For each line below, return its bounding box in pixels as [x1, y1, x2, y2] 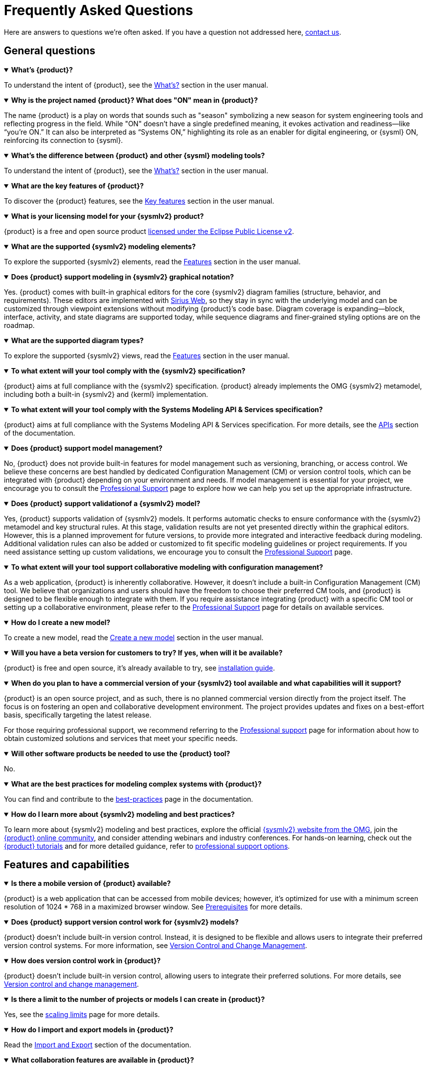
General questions [4, 45, 95, 57]
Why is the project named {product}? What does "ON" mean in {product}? [11, 95, 258, 104]
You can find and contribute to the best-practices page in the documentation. [4, 794, 253, 803]
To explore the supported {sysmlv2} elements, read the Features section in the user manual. [4, 257, 301, 266]
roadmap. [4, 321, 35, 329]
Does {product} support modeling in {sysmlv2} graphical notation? [11, 272, 234, 281]
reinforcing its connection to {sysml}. [4, 136, 123, 144]
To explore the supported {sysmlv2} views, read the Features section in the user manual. [4, 351, 290, 360]
